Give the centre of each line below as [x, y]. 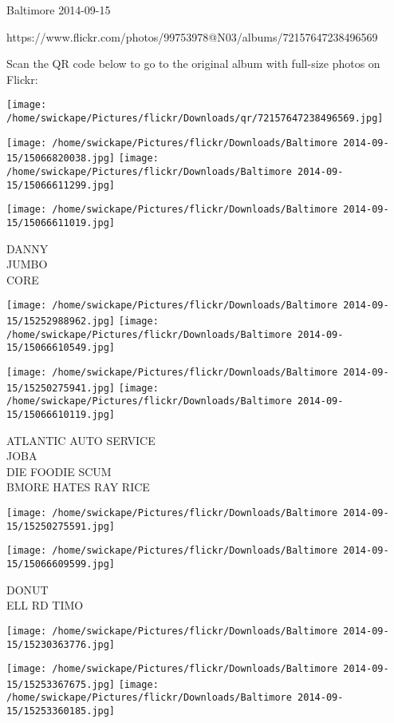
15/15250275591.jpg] [61, 526]
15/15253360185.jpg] [61, 711]
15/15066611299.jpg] [61, 185]
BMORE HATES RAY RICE [78, 487]
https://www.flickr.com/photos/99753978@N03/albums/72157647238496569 [192, 36]
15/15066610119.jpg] [61, 415]
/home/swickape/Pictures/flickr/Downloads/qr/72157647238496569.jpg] [195, 119]
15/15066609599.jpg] [61, 564]
